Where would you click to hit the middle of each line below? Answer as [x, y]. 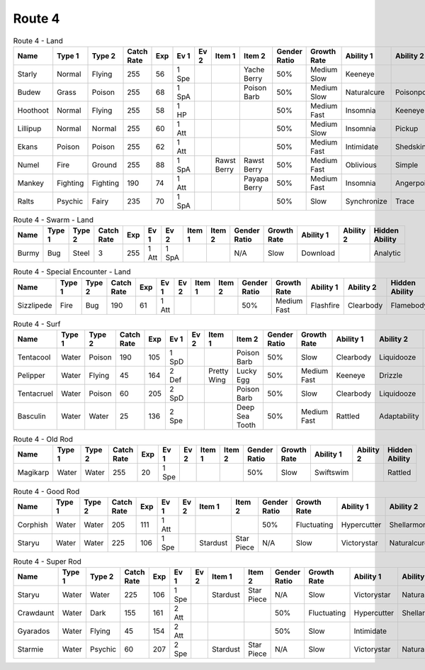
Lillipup [29, 128]
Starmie [30, 649]
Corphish [33, 525]
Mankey [31, 183]
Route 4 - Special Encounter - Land [72, 272]
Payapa [256, 179]
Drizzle [391, 376]
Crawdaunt [36, 613]
